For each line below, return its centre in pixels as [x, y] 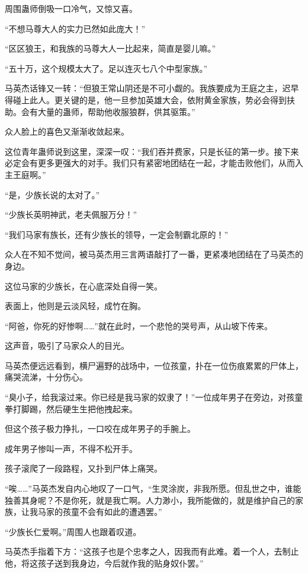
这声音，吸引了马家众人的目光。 [67, 346]
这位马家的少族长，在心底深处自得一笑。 [84, 286]
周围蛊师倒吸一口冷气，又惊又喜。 [71, 8]
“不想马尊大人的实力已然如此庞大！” [75, 28]
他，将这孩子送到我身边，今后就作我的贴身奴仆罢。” [104, 563]
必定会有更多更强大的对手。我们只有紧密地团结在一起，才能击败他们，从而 [150, 163]
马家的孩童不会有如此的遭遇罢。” [100, 512]
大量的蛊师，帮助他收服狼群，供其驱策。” [116, 111]
